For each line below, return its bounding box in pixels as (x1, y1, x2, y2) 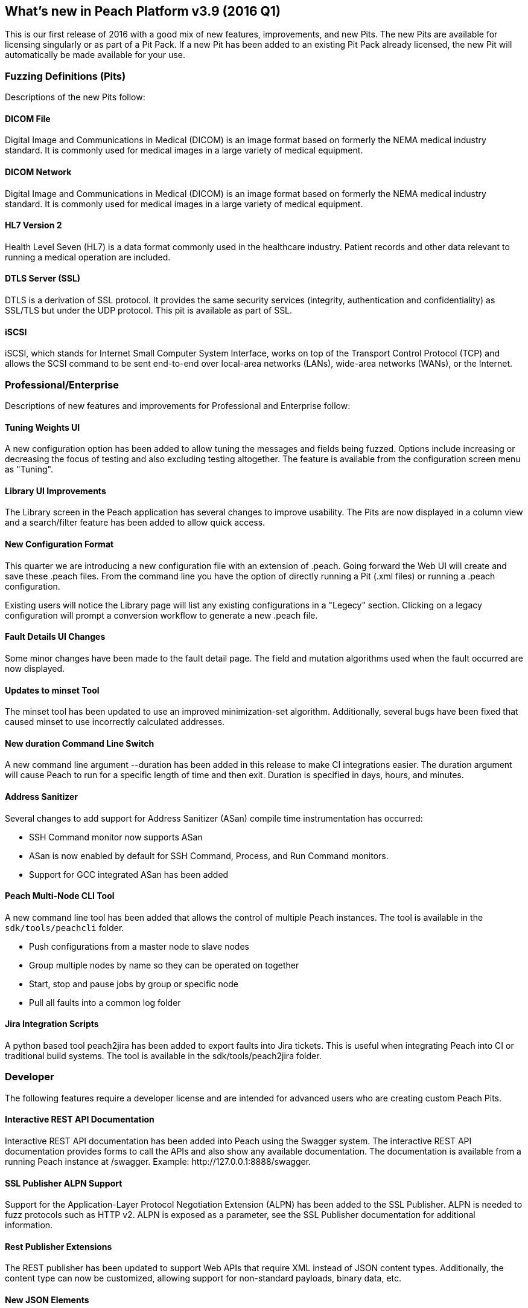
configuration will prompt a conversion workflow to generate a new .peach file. (5, 610, 318, 620)
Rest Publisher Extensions (5, 1241, 112, 1252)
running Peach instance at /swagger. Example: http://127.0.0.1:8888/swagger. (5, 1156, 311, 1167)
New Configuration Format (5, 539, 114, 550)
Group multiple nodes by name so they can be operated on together (29, 959, 299, 970)
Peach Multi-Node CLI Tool (5, 891, 115, 901)
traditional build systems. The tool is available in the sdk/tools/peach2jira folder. (5, 1050, 322, 1061)
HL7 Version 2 (5, 220, 62, 231)
